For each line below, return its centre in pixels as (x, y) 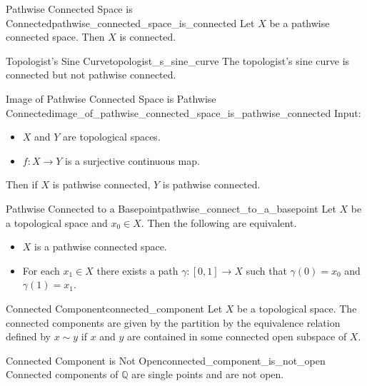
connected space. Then (55, 37)
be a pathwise (300, 22)
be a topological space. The (297, 308)
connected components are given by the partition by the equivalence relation (173, 322)
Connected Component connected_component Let (114, 308)
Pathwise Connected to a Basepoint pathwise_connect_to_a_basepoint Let (171, 208)
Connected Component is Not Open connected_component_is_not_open (166, 360)
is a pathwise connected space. (101, 247)
